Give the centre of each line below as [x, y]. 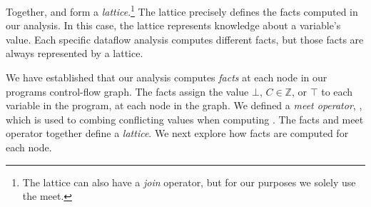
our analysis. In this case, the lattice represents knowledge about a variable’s [173, 25]
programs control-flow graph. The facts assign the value [127, 91]
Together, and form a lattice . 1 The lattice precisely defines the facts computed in [182, 10]
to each [337, 91]
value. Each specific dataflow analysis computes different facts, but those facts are [185, 39]
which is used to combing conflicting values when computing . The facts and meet [185, 119]
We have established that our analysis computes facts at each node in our [167, 77]
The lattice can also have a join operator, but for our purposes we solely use [189, 182]
